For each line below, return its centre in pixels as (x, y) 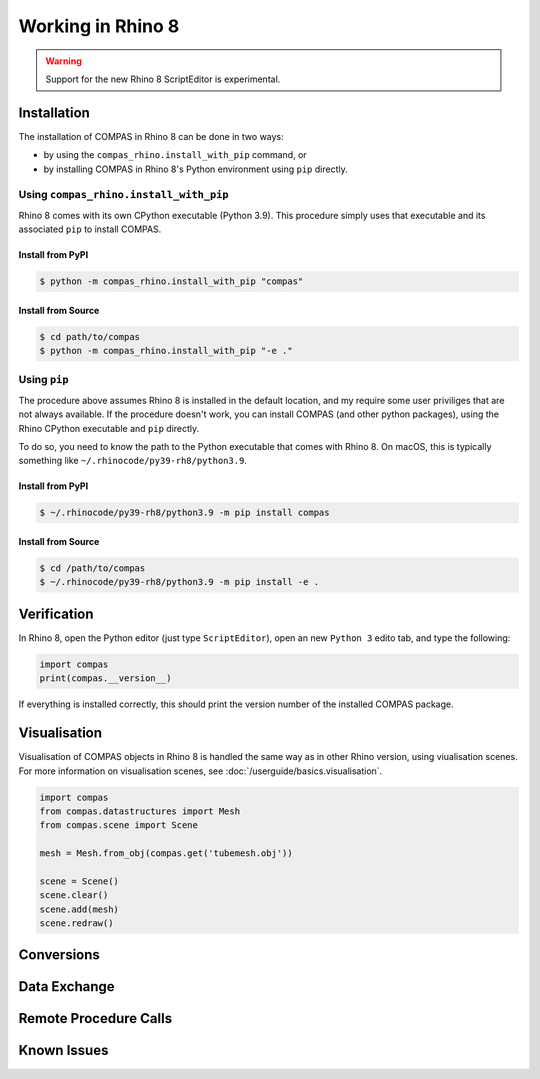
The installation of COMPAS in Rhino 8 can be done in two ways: (151, 136)
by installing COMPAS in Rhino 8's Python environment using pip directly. (196, 169)
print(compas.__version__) (105, 678)
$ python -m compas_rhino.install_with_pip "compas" (171, 281)
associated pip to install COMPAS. (90, 229)
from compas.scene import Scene (119, 825)
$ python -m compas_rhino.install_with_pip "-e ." (166, 351)
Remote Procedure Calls (95, 1018)
